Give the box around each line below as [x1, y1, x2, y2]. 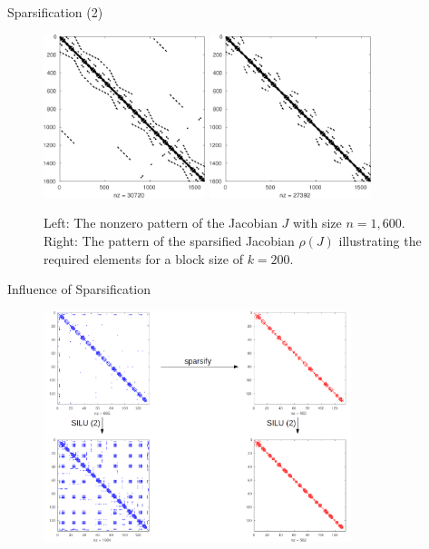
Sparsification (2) [7, 3, 103, 21]
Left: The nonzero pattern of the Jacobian [44, 213, 278, 232]
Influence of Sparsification [7, 279, 151, 299]
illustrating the [338, 230, 422, 250]
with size [293, 213, 342, 232]
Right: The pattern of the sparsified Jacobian [44, 230, 295, 250]
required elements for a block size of [44, 249, 243, 268]
